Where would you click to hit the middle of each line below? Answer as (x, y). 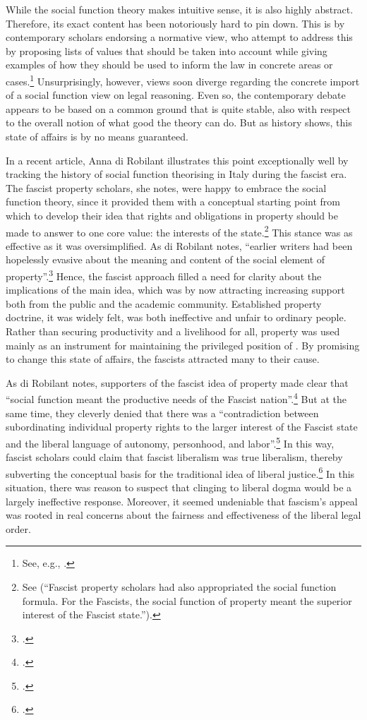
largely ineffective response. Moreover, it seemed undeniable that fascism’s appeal (182, 501)
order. (18, 528)
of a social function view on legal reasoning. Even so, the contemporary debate (176, 95)
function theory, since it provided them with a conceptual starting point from (173, 202)
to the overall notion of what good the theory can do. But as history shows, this (179, 122)
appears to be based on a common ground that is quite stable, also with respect (179, 108)
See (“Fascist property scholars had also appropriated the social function (179, 586)
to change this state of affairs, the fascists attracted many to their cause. (163, 359)
